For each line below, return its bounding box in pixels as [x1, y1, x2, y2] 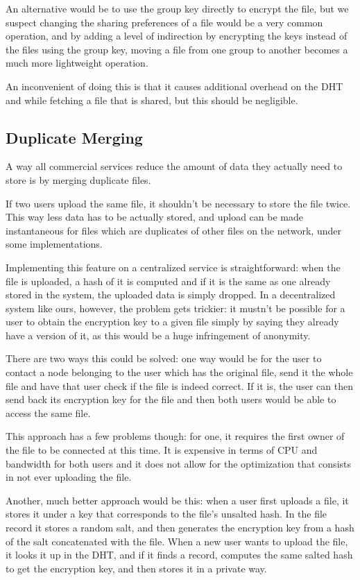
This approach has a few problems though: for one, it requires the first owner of [6, 429, 345, 443]
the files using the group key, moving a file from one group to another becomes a [6, 42, 348, 56]
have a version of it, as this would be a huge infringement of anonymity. [6, 327, 311, 342]
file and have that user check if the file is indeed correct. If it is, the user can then [6, 378, 353, 393]
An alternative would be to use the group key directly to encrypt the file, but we [6, 1, 349, 15]
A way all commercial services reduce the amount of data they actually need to [6, 159, 343, 173]
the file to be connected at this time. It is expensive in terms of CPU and [6, 443, 318, 457]
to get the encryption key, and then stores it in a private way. [6, 561, 267, 575]
